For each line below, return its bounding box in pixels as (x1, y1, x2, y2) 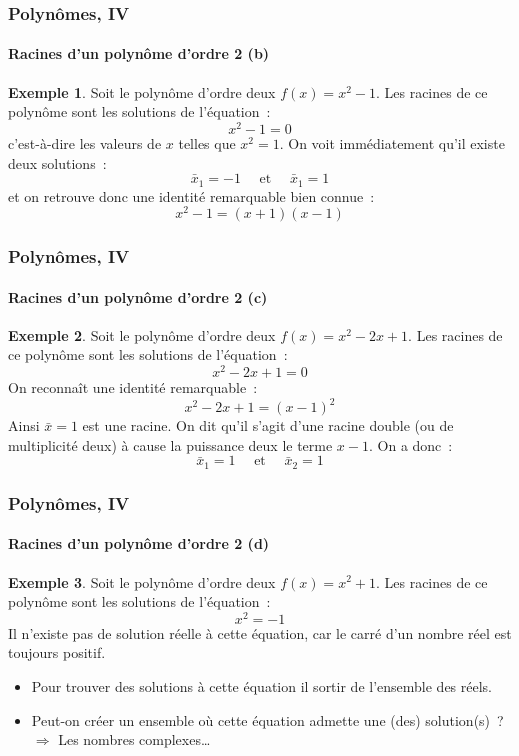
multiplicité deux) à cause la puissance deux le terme (8, 434, 333, 455)
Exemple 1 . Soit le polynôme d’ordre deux (8, 81, 276, 102)
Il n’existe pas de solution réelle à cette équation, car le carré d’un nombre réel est (8, 622, 512, 643)
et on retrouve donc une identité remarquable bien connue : (8, 185, 375, 206)
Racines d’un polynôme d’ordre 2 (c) (8, 286, 268, 307)
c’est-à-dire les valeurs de (8, 132, 162, 153)
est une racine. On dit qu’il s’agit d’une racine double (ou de (82, 415, 454, 436)
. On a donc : (369, 434, 453, 455)
